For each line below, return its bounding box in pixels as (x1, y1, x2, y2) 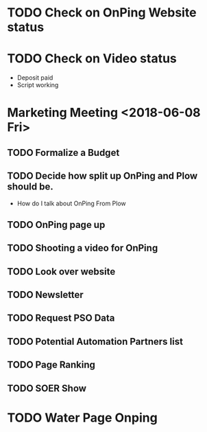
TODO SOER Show (7, 383, 87, 394)
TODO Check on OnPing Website (7, 5, 197, 21)
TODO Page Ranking (7, 359, 96, 371)
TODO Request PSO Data (7, 312, 115, 324)
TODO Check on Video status (7, 51, 177, 67)
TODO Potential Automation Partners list (7, 335, 184, 348)
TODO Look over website (7, 266, 116, 277)
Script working (16, 81, 59, 89)
